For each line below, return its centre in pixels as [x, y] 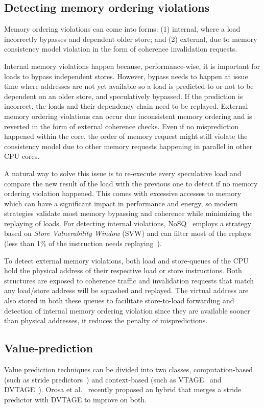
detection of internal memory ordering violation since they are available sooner [127, 310]
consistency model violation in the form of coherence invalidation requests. [121, 49]
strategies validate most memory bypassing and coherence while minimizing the [128, 213]
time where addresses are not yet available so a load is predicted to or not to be [129, 86]
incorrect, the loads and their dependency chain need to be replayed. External [126, 106]
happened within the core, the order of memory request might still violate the [126, 136]
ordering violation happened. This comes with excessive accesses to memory [123, 193]
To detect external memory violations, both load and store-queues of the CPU [126, 260]
